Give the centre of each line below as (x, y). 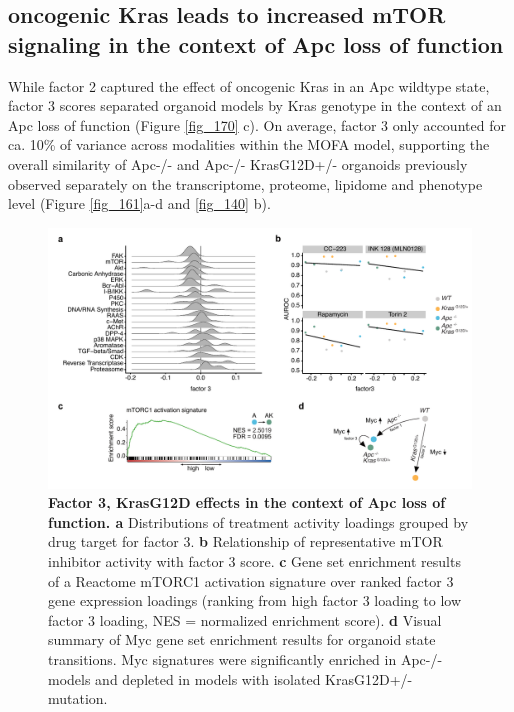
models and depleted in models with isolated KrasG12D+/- (230, 678)
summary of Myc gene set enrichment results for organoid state (242, 639)
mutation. (78, 698)
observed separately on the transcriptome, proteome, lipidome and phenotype (245, 183)
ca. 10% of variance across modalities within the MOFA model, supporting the (249, 144)
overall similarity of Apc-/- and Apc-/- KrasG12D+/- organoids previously (238, 163)
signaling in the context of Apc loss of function (256, 43)
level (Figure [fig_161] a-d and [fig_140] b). (139, 203)
